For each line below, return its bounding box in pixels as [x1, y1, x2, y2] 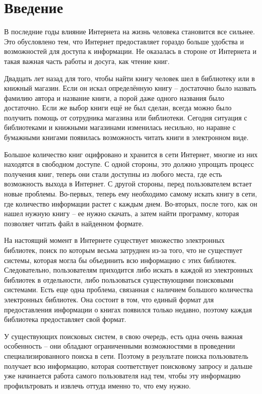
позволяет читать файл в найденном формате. [4, 218, 144, 228]
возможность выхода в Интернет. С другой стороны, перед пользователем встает [4, 178, 252, 189]
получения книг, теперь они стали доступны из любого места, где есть [4, 168, 222, 179]
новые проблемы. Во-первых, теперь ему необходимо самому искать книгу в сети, [4, 188, 257, 199]
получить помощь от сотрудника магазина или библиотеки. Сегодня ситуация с [4, 112, 247, 122]
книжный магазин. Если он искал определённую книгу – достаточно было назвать [4, 83, 256, 93]
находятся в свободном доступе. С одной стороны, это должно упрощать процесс [4, 159, 254, 169]
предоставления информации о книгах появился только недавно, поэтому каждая [4, 304, 252, 314]
